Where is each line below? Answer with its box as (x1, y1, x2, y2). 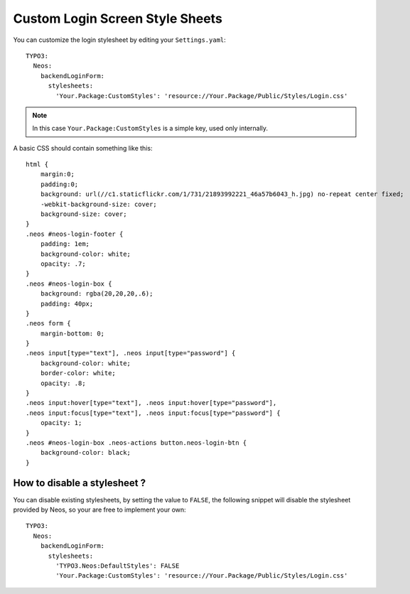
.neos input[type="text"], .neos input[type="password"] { (26, 349, 236, 357)
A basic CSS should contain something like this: (13, 144, 153, 152)
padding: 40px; (40, 299, 94, 308)
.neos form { (26, 320, 71, 328)
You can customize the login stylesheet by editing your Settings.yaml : (13, 36, 227, 44)
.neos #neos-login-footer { (26, 229, 124, 238)
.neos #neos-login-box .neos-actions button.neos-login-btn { (26, 439, 247, 447)
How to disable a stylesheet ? (13, 477, 146, 489)
